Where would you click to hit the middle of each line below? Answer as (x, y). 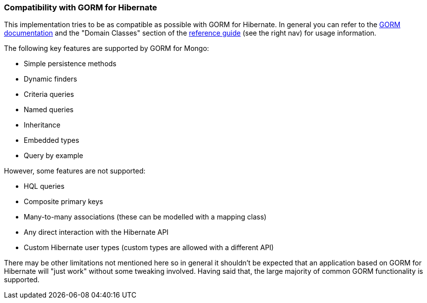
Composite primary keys (64, 202)
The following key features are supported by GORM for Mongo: (107, 48)
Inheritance (42, 125)
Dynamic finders (50, 79)
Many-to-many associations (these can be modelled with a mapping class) (145, 217)
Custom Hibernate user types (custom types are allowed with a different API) (149, 248)
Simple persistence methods (70, 64)
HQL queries (44, 186)
